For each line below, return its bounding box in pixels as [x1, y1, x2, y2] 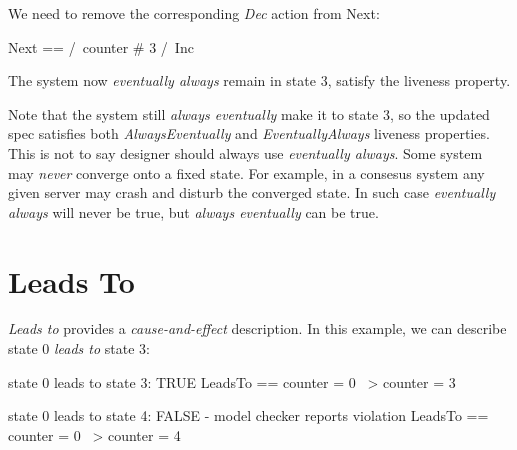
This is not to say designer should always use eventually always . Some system [8, 142, 483, 163]
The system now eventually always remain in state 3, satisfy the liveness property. [8, 70, 511, 91]
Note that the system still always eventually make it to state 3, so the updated [8, 103, 490, 124]
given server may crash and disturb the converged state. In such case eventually [8, 182, 496, 203]
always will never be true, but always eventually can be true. [8, 201, 379, 222]
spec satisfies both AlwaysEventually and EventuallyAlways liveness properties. [8, 123, 490, 144]
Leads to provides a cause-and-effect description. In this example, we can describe [8, 318, 507, 339]
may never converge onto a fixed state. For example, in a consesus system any [8, 162, 485, 183]
